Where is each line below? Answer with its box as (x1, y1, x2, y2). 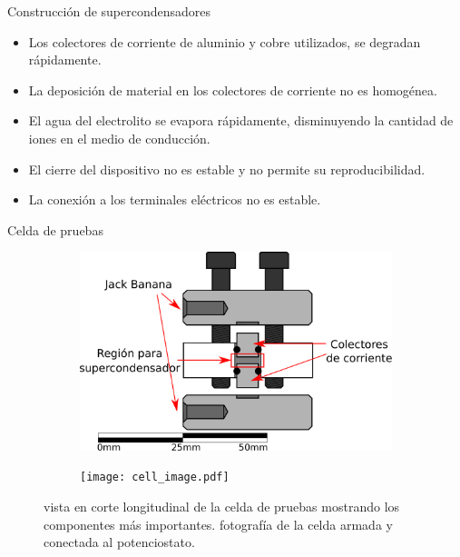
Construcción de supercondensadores (7, 2, 211, 20)
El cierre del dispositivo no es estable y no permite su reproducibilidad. (28, 159, 426, 178)
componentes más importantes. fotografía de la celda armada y (44, 514, 393, 533)
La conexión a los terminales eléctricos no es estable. (28, 190, 321, 209)
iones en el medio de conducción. (28, 128, 210, 147)
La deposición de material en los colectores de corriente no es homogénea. (28, 80, 437, 99)
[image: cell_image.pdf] (80, 471, 230, 484)
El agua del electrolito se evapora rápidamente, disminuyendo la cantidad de (28, 111, 454, 130)
